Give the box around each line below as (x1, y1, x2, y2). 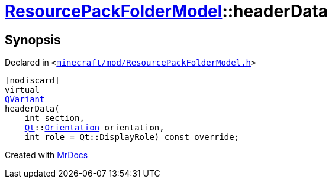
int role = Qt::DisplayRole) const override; (24, 132, 240, 142)
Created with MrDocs (5, 150, 88, 161)
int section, (24, 113, 85, 123)
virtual (5, 85, 40, 95)
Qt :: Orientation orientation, (24, 123, 165, 133)
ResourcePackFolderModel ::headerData (5, 1, 328, 21)
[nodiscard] (5, 76, 60, 86)
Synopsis (5, 32, 61, 47)
